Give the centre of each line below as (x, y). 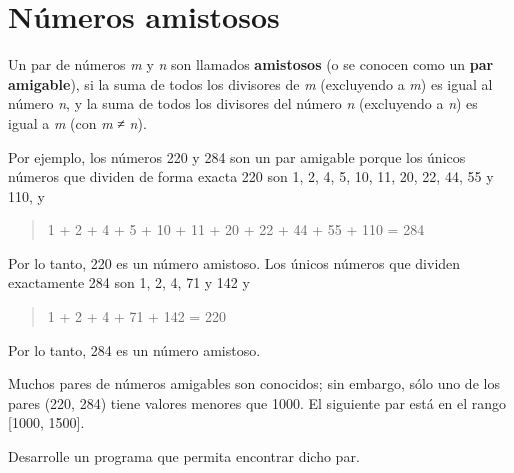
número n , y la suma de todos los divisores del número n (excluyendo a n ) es (243, 103)
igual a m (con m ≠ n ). (77, 122)
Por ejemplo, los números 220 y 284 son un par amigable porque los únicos (237, 156)
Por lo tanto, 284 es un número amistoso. (134, 349)
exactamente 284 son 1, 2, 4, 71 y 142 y (129, 282)
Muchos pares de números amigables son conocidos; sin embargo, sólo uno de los (254, 383)
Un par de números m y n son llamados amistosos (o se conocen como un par (251, 64)
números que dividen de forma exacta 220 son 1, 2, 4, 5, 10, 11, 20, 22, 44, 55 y (251, 176)
